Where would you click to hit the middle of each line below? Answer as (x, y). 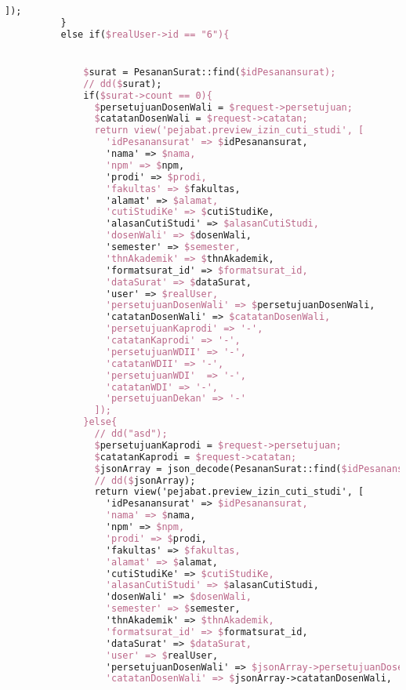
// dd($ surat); (123, 84)
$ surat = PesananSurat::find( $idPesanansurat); (210, 72)
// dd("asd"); (131, 434)
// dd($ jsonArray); (145, 480)
